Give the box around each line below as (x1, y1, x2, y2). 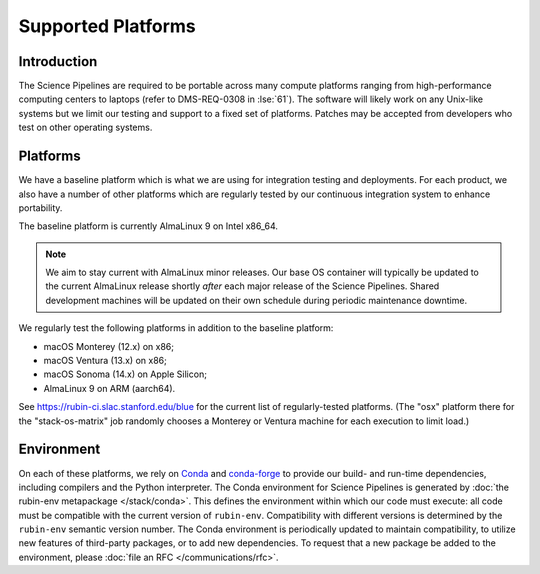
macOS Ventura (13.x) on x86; (43, 355, 167, 367)
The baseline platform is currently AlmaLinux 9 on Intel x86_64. (18, 220, 279, 232)
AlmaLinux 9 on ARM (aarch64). (43, 382, 176, 394)
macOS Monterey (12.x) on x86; (43, 340, 175, 352)
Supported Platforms (18, 15, 197, 37)
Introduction (18, 53, 98, 70)
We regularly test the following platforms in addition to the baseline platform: (18, 322, 334, 334)
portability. (18, 201, 63, 214)
